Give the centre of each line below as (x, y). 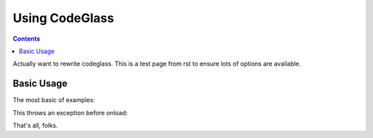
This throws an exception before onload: (70, 112)
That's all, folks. (35, 126)
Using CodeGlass (63, 18)
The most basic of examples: (54, 100)
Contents (27, 39)
